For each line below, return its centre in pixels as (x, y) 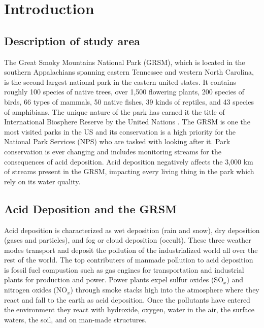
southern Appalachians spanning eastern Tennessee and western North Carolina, (129, 72)
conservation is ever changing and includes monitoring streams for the (113, 151)
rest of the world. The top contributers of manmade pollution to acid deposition (129, 260)
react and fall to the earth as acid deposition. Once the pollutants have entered (127, 299)
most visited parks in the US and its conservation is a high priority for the (120, 131)
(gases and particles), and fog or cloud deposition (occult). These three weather (128, 240)
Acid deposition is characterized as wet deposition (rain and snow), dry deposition (132, 230)
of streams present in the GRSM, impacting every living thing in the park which (129, 171)
